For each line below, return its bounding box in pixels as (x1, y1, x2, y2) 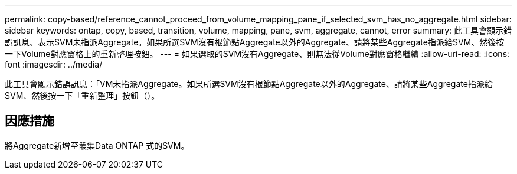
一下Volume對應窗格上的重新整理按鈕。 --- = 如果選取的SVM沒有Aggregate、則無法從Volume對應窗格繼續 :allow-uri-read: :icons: (5, 49, 510, 59)
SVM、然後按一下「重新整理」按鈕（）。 (5, 91, 160, 101)
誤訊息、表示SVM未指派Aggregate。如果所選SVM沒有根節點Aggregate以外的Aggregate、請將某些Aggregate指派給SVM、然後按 (5, 37, 505, 47)
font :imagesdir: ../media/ (5, 59, 103, 69)
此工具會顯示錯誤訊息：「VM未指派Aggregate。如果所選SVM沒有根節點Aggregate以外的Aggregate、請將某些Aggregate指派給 (5, 79, 493, 89)
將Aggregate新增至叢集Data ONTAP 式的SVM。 (5, 140, 189, 150)
